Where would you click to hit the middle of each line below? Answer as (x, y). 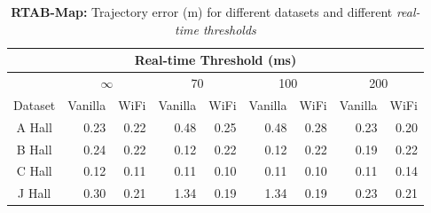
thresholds (229, 29)
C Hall (34, 171)
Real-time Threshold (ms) (215, 60)
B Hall (34, 149)
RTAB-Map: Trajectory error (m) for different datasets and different (202, 12)
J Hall (35, 193)
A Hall (34, 126)
